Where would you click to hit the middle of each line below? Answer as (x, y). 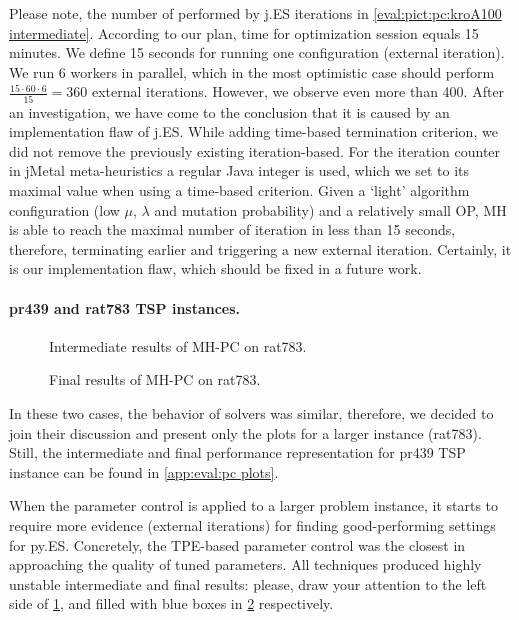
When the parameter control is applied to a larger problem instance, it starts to (254, 505)
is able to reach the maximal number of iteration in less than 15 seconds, (232, 229)
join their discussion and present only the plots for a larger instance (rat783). (245, 432)
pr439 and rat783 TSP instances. (125, 307)
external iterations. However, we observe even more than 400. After (298, 91)
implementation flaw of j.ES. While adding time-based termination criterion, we (253, 131)
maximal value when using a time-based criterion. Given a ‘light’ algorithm (239, 190)
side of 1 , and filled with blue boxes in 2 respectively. (171, 603)
